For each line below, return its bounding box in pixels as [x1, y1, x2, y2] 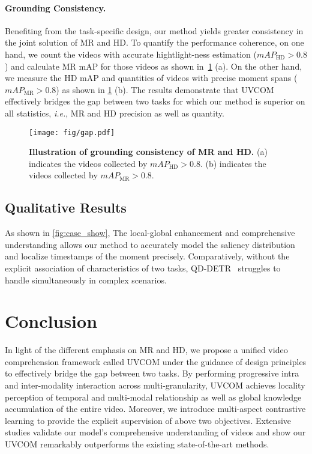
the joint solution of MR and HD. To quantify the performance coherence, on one [5, 36, 304, 49]
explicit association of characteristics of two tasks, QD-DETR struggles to [5, 261, 281, 274]
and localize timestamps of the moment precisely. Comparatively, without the [5, 250, 290, 262]
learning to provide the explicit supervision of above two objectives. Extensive [5, 414, 292, 426]
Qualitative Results [5, 198, 127, 217]
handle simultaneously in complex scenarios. [5, 273, 167, 286]
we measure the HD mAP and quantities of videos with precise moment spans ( [5, 71, 298, 84]
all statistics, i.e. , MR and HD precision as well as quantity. [5, 106, 224, 119]
